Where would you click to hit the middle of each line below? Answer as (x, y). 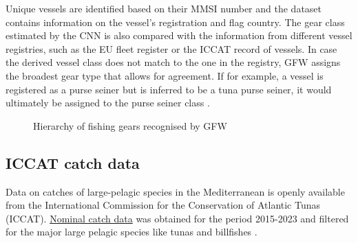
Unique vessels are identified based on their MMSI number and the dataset (164, 8)
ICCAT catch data (73, 162)
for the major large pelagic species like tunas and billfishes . (131, 232)
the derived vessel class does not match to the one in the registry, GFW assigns (173, 62)
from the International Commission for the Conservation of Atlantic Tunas (163, 205)
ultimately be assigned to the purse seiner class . (108, 103)
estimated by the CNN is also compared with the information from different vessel (179, 35)
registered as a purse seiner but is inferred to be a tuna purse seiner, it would (169, 89)
